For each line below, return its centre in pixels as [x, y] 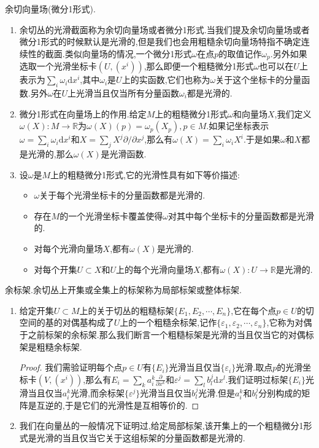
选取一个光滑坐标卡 [58, 66]
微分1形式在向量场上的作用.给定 [83, 113]
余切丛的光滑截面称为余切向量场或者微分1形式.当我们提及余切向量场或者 [164, 29]
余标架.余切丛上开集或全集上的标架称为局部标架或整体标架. [123, 290]
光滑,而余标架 [98, 392]
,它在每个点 [254, 310]
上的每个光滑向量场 [154, 269]
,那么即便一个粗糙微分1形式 [199, 66]
